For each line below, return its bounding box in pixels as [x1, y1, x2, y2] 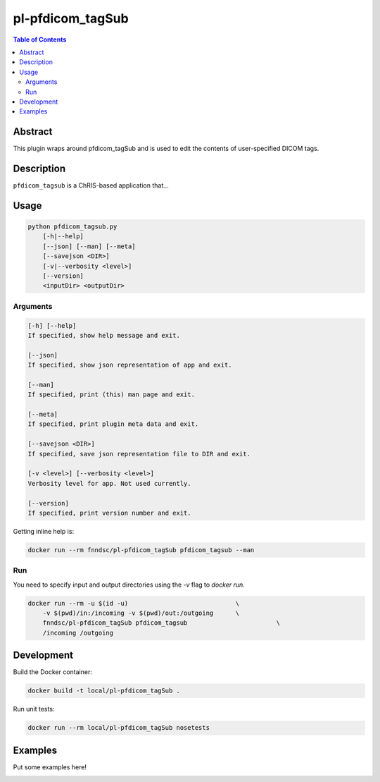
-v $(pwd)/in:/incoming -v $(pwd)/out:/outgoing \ [42, 609, 240, 617]
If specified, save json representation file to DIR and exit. [27, 450, 251, 458]
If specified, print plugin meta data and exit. [27, 420, 199, 428]
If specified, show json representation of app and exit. [27, 361, 232, 369]
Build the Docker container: [13, 668, 93, 676]
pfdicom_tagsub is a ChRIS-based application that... [13, 181, 169, 190]
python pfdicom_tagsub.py [27, 223, 118, 231]
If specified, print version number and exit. [27, 509, 191, 517]
